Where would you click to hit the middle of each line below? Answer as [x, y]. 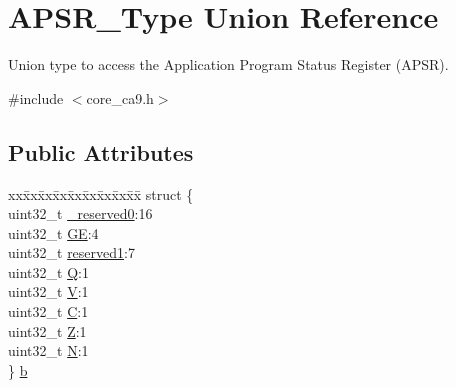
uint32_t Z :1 [47, 330]
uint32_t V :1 [48, 291]
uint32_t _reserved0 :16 [80, 213]
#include [36, 97]
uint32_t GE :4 [53, 232]
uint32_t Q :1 [48, 271]
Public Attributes [101, 151]
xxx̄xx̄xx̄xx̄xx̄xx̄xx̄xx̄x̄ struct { [101, 193]
